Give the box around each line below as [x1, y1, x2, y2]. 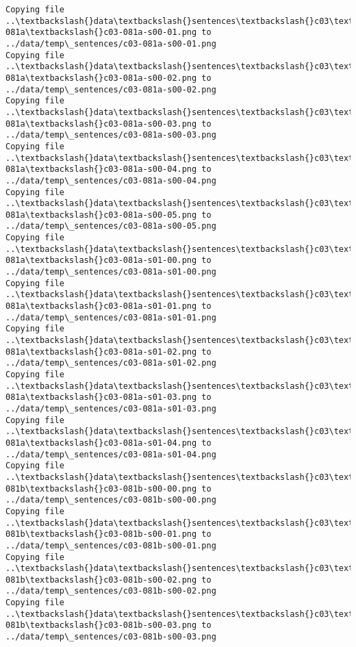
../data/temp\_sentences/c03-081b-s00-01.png [5, 540, 216, 550]
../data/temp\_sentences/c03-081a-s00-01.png [5, 38, 216, 49]
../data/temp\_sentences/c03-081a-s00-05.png [5, 221, 216, 231]
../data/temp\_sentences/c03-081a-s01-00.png [5, 267, 216, 277]
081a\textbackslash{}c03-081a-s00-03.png [5, 118, 197, 129]
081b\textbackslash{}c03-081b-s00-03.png [5, 620, 197, 631]
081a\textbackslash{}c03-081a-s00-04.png [5, 164, 197, 175]
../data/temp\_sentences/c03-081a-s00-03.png [5, 130, 216, 140]
